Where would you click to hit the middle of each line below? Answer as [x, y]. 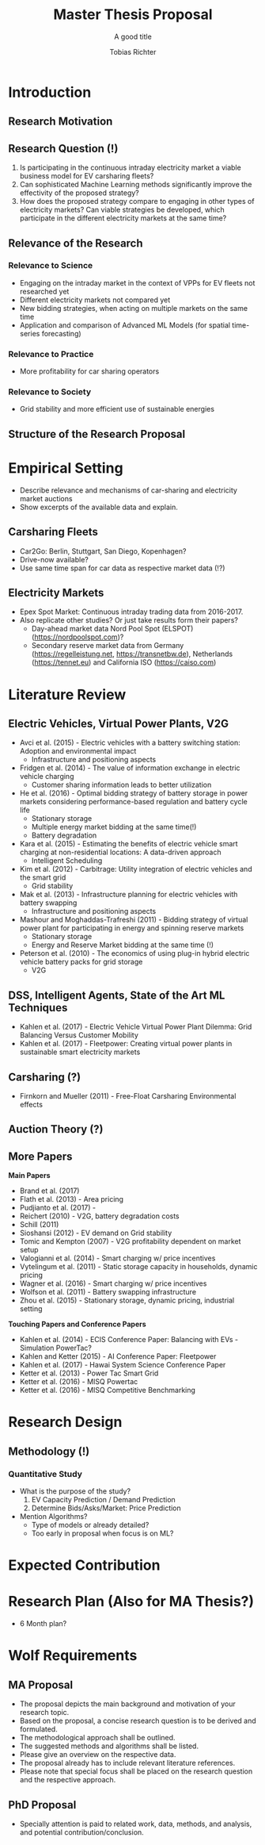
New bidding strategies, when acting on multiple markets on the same [133, 308]
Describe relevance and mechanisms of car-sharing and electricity [128, 490]
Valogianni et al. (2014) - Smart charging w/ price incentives [117, 1258]
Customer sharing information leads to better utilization [121, 785]
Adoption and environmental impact [78, 751]
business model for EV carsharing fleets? [87, 176]
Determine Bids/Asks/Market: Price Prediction [106, 1508]
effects [31, 1105]
